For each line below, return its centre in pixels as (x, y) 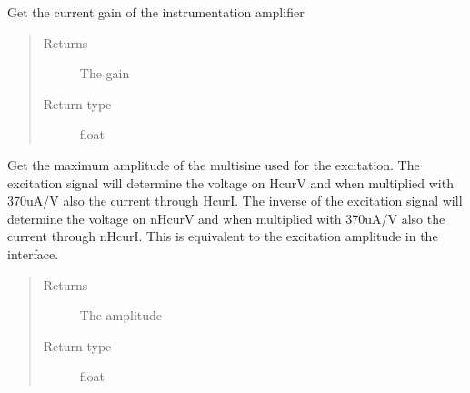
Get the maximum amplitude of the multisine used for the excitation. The (214, 164)
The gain (105, 73)
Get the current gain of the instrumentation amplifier (156, 12)
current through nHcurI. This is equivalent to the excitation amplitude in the (223, 236)
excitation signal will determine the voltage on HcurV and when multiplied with (230, 182)
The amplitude (121, 315)
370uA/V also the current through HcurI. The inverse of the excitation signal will (235, 201)
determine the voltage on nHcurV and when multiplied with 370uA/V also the (226, 218)
